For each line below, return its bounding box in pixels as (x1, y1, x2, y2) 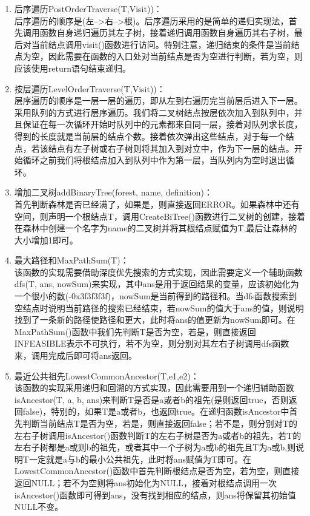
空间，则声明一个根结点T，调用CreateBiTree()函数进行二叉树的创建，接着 (14, 209, 305, 222)
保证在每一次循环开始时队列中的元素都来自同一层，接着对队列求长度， (22, 118, 303, 131)
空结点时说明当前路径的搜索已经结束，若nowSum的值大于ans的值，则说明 (14, 301, 304, 314)
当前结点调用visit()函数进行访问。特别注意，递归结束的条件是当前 (31, 38, 291, 50)
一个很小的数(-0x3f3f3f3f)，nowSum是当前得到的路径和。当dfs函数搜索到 (14, 290, 297, 302)
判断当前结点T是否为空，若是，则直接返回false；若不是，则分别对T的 (22, 417, 297, 429)
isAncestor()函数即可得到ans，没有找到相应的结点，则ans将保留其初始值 (14, 488, 296, 501)
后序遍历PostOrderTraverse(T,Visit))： (14, 2, 162, 15)
